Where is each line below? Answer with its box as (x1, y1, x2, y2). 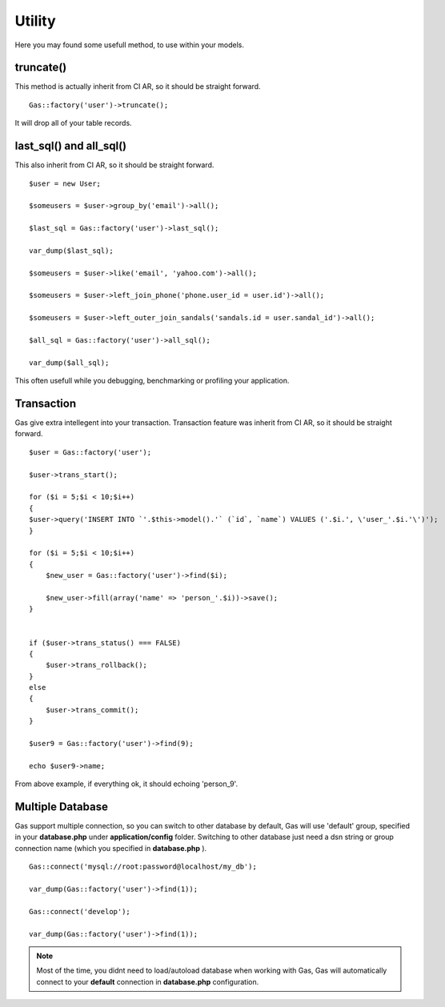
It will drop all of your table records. (14, 118, 132, 128)
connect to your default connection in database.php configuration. (36, 977, 259, 986)
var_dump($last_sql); (29, 246, 114, 255)
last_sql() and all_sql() (14, 139, 127, 153)
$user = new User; (29, 179, 102, 188)
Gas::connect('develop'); (29, 907, 131, 916)
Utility (14, 12, 56, 30)
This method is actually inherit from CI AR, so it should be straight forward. (14, 82, 261, 91)
